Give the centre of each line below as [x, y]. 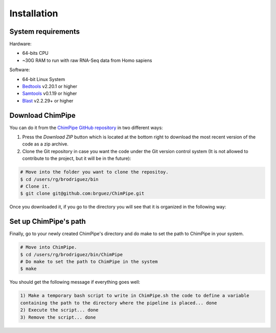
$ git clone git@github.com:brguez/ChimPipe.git [82, 194]
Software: [20, 70]
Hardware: [20, 44]
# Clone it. [35, 186]
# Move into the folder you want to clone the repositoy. [94, 172]
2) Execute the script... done [60, 310]
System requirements [45, 32]
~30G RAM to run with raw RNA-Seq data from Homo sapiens [87, 60]
